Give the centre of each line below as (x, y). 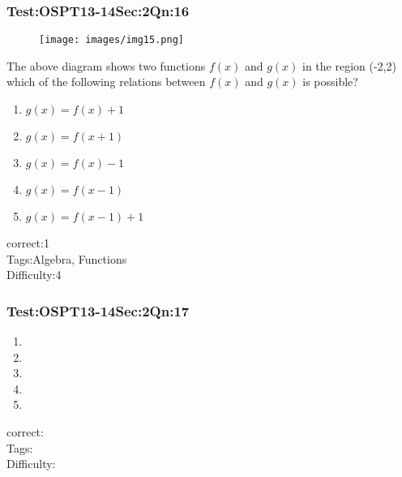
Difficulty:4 (34, 275)
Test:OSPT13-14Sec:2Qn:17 (98, 310)
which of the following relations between (106, 82)
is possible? (330, 82)
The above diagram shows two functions (106, 65)
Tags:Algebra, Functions (67, 258)
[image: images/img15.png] (111, 40)
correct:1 (28, 243)
